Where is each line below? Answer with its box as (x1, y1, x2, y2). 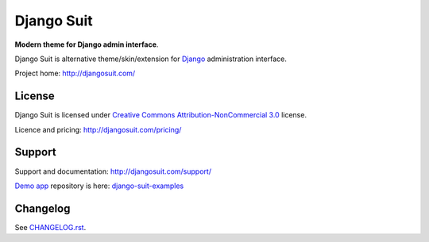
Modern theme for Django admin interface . (14, 40, 159, 49)
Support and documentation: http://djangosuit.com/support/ (14, 167, 212, 176)
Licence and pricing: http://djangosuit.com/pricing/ (14, 125, 182, 134)
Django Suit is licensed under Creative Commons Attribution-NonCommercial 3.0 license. (14, 110, 307, 120)
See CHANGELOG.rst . (14, 222, 87, 232)
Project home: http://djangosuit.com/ (14, 68, 136, 79)
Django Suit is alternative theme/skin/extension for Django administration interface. (14, 54, 288, 63)
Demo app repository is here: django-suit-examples (14, 181, 184, 190)
